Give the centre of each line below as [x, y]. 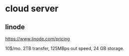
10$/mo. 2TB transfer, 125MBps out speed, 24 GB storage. [65, 48]
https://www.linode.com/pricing [38, 39]
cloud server [32, 9]
